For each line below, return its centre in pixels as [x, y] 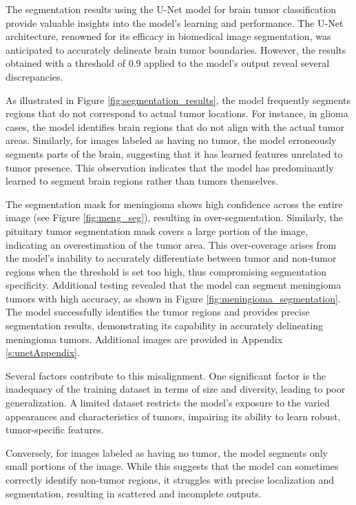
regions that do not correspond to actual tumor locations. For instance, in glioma [177, 113]
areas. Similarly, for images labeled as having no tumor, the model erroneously [171, 140]
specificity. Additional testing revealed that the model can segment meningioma [174, 285]
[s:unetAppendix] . [43, 352]
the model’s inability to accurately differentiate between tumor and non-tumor [171, 258]
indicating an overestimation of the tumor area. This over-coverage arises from [171, 244]
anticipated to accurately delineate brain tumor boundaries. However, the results [176, 49]
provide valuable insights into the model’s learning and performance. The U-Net [175, 22]
